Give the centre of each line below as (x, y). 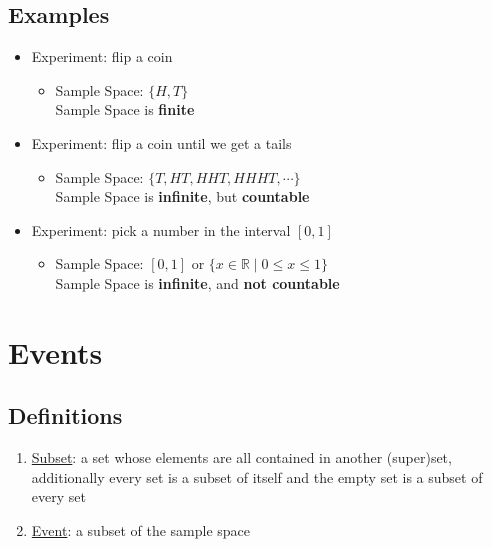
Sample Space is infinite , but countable (182, 196)
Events (55, 351)
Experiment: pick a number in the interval (161, 229)
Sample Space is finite (125, 109)
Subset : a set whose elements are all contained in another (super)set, (241, 457)
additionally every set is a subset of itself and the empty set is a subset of (257, 476)
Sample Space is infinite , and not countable (197, 282)
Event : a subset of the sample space (141, 529)
